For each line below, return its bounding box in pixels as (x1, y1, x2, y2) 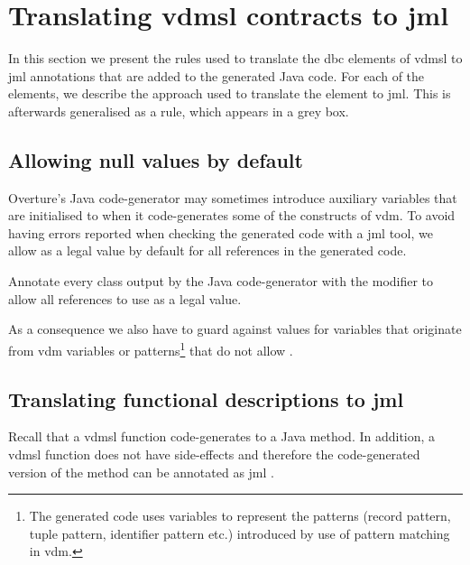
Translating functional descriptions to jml (8, 384, 404, 412)
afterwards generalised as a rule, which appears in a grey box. (8, 101, 349, 120)
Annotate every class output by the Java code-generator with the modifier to (8, 272, 434, 291)
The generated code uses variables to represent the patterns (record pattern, (29, 506, 451, 525)
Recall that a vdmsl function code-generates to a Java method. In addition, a (8, 427, 436, 446)
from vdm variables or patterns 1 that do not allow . (8, 338, 293, 359)
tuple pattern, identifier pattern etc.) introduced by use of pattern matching (29, 523, 450, 542)
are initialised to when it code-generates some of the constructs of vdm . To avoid (8, 206, 456, 225)
